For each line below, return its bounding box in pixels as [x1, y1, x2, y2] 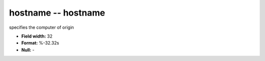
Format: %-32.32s [21, 40, 59, 46]
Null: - [21, 47, 35, 53]
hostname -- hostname [9, 7, 106, 18]
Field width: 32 [21, 33, 53, 39]
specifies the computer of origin [9, 24, 74, 30]
